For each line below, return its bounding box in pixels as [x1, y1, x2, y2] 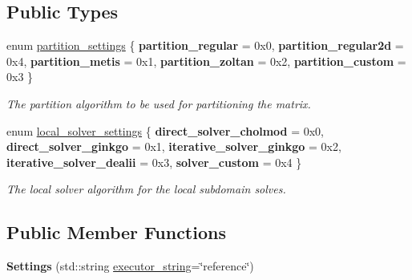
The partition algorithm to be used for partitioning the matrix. [6, 95, 311, 112]
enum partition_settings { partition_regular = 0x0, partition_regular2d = [6, 37, 404, 54]
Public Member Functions [6, 220, 226, 245]
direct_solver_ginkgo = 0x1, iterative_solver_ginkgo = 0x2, [6, 138, 341, 155]
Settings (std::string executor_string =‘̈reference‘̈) [6, 258, 254, 274]
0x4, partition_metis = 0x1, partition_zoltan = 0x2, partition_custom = [6, 52, 406, 69]
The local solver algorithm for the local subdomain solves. [6, 181, 286, 197]
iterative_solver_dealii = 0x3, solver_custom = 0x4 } [6, 153, 302, 170]
